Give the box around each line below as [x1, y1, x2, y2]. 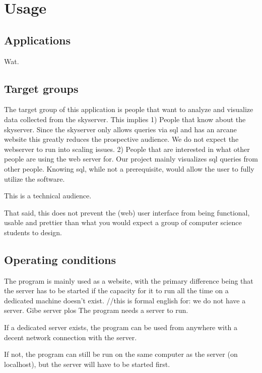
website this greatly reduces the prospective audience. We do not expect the [4, 134, 239, 144]
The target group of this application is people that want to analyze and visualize [4, 104, 253, 115]
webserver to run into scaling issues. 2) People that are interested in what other [4, 143, 250, 154]
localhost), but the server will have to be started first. [4, 358, 170, 369]
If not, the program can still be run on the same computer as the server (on [4, 349, 238, 359]
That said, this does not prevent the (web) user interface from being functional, [4, 207, 250, 218]
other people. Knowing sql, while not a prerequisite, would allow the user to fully [4, 163, 254, 174]
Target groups [4, 80, 79, 96]
